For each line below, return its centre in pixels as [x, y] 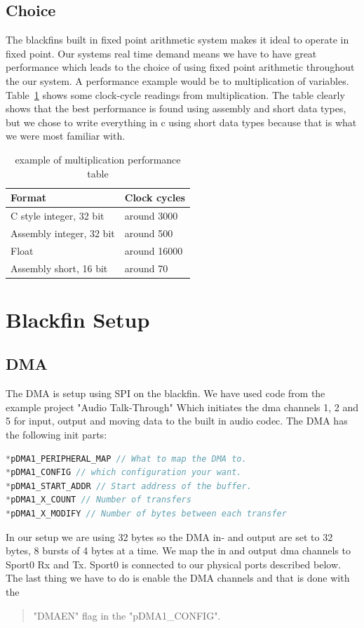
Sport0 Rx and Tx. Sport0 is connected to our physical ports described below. [173, 564]
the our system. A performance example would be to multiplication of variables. [177, 80]
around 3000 [151, 215]
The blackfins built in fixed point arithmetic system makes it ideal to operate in [177, 40]
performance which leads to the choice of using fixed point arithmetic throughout [180, 67]
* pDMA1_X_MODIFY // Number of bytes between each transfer [146, 513]
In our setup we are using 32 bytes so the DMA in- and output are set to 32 [169, 536]
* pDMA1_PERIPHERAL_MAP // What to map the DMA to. [126, 459]
